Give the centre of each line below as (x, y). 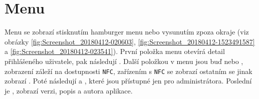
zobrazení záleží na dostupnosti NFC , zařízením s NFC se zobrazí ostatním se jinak (128, 71)
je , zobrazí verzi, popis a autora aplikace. (69, 90)
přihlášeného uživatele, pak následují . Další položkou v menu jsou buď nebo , (124, 61)
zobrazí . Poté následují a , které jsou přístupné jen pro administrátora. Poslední (128, 81)
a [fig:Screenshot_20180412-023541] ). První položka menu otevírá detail (115, 51)
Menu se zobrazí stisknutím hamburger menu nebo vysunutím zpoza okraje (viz (127, 32)
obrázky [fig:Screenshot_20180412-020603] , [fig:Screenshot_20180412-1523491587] (130, 41)
